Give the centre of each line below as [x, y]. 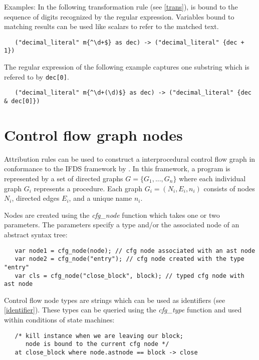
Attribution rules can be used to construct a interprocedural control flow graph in [130, 158]
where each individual [212, 178]
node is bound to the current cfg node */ [97, 344]
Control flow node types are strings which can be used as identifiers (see [115, 300]
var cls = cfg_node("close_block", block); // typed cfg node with [129, 276]
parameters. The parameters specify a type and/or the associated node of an [122, 225]
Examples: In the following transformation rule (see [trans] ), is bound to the [121, 7]
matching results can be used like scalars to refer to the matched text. [111, 26]
